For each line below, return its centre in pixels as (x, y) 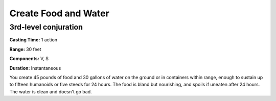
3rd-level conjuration (46, 27)
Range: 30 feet (25, 49)
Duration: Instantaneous (35, 68)
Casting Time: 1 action (33, 40)
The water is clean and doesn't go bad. (51, 91)
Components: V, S (29, 59)
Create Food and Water (59, 13)
